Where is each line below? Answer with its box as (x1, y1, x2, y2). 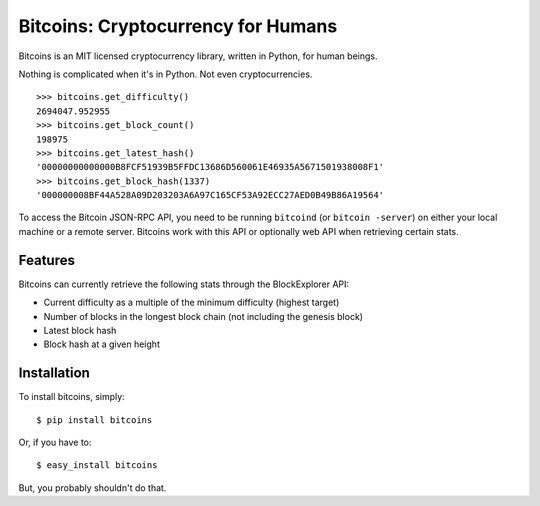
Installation (18, 365, 90, 382)
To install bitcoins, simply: (18, 391, 125, 403)
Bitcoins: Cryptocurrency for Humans (18, 15, 338, 37)
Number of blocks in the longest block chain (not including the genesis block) (43, 310, 364, 322)
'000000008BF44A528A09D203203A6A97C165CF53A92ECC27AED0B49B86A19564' (36, 190, 385, 201)
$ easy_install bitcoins (36, 460, 158, 471)
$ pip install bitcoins (36, 414, 153, 425)
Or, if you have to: (18, 436, 92, 448)
